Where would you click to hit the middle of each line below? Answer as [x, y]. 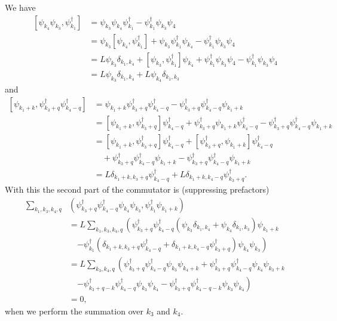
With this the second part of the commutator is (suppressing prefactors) [137, 189]
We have [20, 7]
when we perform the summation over [74, 311]
